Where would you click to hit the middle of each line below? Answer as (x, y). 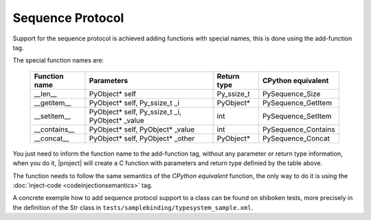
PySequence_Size (291, 94)
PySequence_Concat (296, 138)
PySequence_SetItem (297, 116)
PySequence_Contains (299, 129)
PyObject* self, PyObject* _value (142, 129)
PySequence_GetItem (297, 103)
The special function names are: (58, 60)
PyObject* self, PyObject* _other (142, 138)
